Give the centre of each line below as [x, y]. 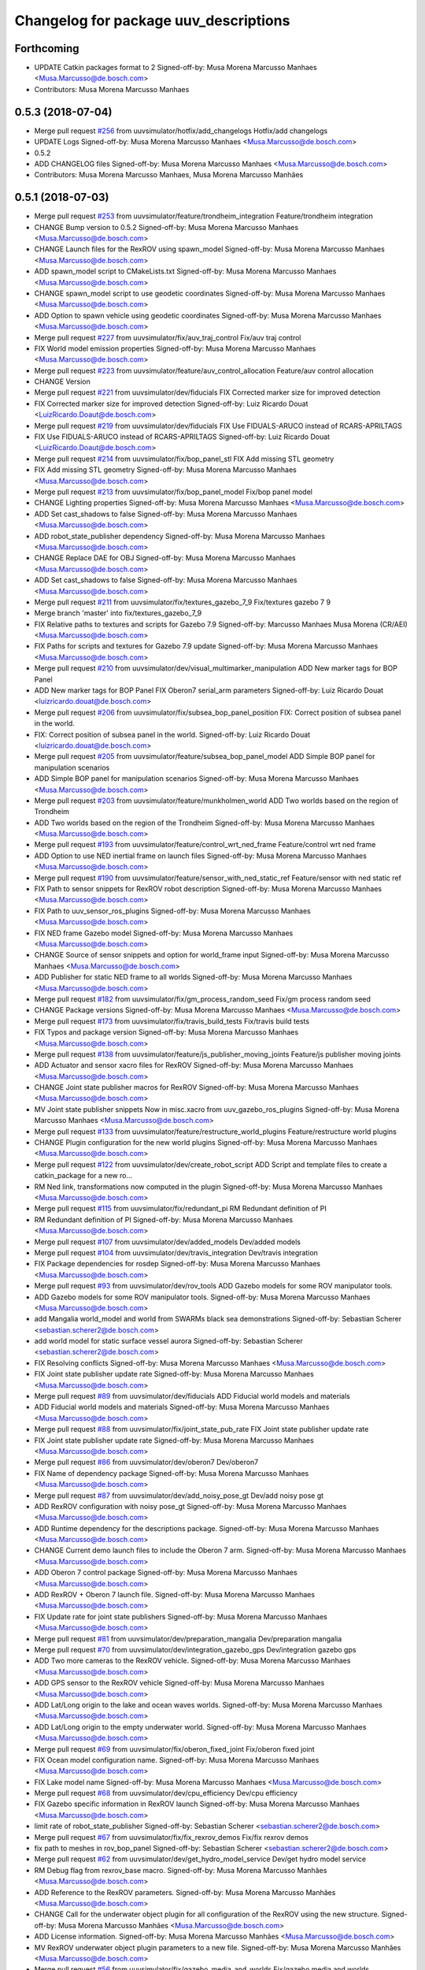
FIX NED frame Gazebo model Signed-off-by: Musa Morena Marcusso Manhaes [164, 933]
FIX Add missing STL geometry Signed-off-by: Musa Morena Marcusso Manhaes [165, 470]
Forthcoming [47, 48]
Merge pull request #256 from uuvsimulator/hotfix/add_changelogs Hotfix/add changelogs [181, 131]
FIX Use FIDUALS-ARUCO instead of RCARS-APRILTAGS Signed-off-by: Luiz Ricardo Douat [182, 437]
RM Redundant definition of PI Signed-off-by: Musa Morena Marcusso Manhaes [164, 1219]
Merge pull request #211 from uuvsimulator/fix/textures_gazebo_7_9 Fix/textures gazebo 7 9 [182, 602]
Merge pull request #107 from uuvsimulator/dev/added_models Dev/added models [167, 1242]
